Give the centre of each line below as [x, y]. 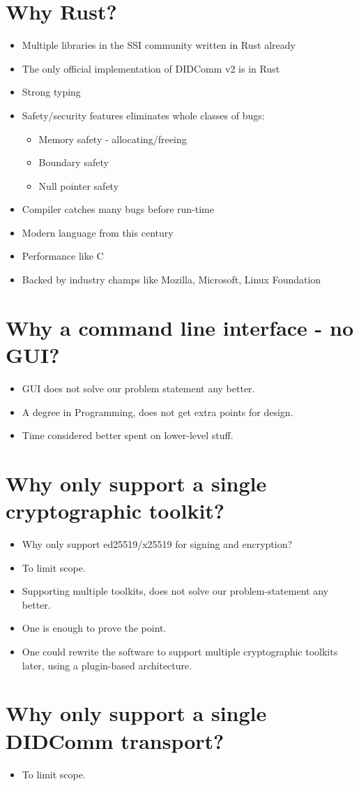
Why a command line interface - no [180, 327]
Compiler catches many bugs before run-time [118, 209]
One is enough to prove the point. [94, 628]
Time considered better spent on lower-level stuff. [128, 435]
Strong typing [51, 92]
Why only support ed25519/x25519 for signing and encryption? [157, 544]
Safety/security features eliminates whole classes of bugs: [143, 115]
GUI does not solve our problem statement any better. [138, 388]
